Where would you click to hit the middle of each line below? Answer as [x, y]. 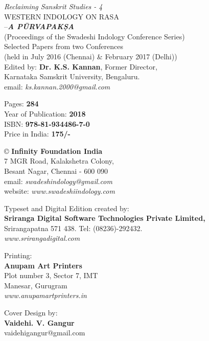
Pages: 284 [21, 104]
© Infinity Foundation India [53, 151]
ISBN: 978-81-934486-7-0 [47, 123]
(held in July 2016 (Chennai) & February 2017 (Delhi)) [91, 56]
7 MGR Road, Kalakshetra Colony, [59, 161]
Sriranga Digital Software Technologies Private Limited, [105, 218]
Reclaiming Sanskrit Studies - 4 [53, 6]
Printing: [18, 255]
